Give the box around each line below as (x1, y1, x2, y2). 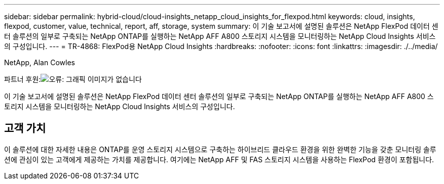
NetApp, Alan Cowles (4, 58, 75, 67)
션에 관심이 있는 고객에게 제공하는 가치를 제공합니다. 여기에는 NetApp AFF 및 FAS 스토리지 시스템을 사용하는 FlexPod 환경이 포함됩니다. (4, 155, 434, 164)
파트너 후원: (4, 75, 41, 83)
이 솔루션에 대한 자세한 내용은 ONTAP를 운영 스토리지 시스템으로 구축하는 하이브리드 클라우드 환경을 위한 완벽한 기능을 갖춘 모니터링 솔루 (4, 145, 436, 154)
